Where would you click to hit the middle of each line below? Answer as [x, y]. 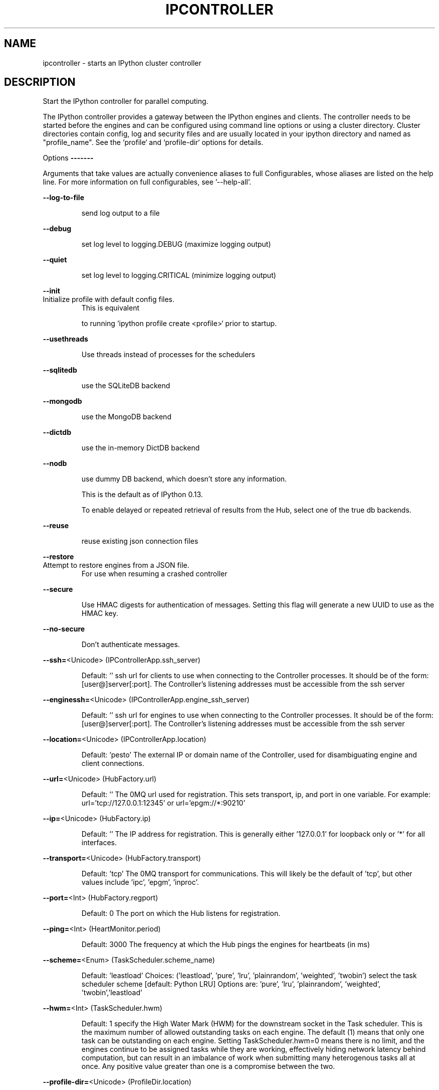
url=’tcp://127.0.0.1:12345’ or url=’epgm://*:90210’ [163, 803]
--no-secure [64, 629]
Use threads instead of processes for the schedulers [168, 355]
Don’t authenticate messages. [131, 645]
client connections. [113, 763]
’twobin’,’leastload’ [112, 993]
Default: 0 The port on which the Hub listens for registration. [181, 913]
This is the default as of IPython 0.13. [142, 495]
